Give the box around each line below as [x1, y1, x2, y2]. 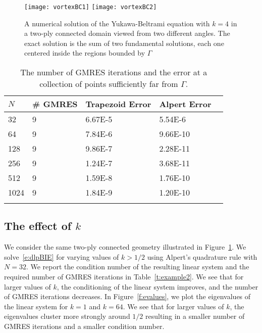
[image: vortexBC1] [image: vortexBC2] [24, 4, 157, 11]
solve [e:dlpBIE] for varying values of [4, 251, 119, 262]
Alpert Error [159, 98, 212, 110]
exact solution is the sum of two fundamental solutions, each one [24, 37, 224, 48]
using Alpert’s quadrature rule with [147, 251, 257, 262]
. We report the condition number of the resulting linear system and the [26, 261, 249, 272]
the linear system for [4, 301, 68, 311]
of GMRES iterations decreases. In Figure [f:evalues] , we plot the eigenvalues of [4, 291, 251, 302]
